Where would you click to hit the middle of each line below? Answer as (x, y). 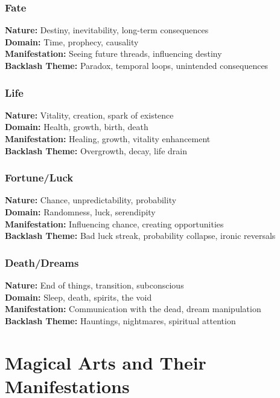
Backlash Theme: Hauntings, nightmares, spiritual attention (120, 320)
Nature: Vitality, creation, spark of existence (89, 115)
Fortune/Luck (39, 178)
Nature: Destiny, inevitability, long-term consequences (107, 30)
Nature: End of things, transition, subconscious (94, 285)
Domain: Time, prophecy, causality (72, 41)
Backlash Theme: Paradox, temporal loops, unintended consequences (137, 65)
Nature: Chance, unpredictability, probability (91, 200)
